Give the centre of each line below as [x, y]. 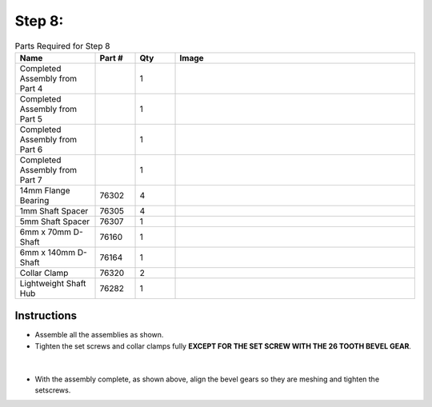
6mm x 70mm [46, 232]
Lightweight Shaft [53, 283]
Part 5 [31, 118]
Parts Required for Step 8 [62, 46]
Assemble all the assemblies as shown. [99, 335]
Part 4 [31, 88]
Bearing [34, 200]
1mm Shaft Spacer [54, 210]
